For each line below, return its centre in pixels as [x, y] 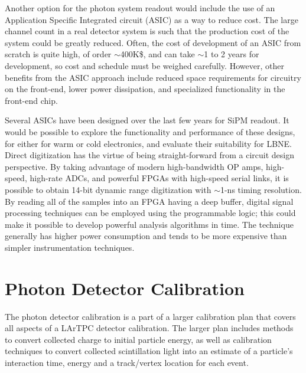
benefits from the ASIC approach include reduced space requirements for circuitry [153, 77]
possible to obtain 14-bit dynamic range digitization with [108, 189]
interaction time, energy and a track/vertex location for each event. [127, 362]
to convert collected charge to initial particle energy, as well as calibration [138, 339]
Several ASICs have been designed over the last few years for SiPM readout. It [147, 120]
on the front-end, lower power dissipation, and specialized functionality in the [145, 89]
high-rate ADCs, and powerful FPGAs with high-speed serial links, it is [159, 178]
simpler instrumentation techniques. [70, 247]
